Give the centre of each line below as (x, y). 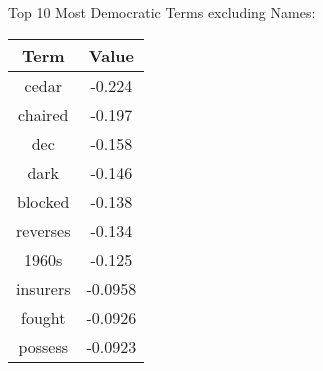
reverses (43, 230)
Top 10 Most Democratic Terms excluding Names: (162, 12)
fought (43, 317)
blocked (43, 201)
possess (43, 346)
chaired (43, 114)
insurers (43, 288)
